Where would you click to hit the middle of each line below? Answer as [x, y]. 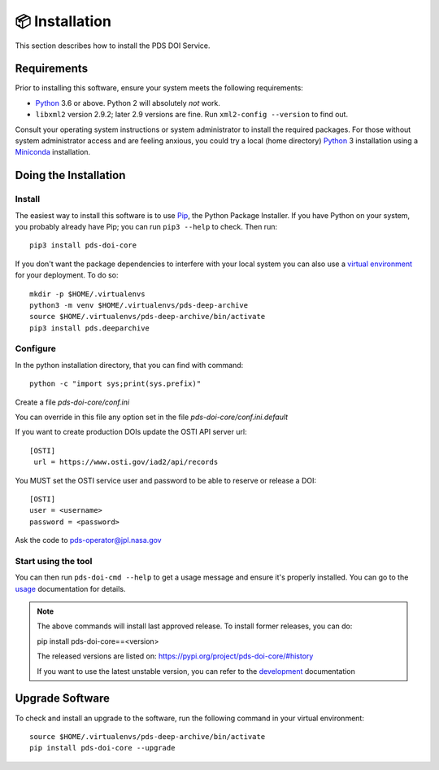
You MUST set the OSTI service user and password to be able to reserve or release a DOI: [166, 480]
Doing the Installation [70, 175]
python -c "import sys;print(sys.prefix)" [115, 384]
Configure [35, 348]
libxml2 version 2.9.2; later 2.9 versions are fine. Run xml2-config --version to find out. [192, 115]
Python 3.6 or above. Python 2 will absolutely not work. [128, 103]
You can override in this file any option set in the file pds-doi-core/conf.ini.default [152, 417]
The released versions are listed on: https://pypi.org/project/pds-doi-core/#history [175, 656]
